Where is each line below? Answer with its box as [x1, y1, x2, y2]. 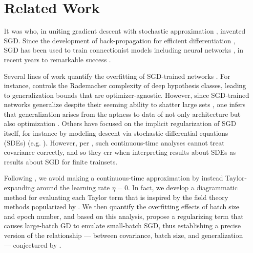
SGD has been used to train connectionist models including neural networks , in [4, 45, 244, 55]
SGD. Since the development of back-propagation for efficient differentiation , [4, 35, 235, 45]
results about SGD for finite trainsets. [4, 156, 118, 166]
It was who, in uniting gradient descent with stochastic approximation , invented [4, 26, 246, 36]
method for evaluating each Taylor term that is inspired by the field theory [4, 192, 229, 202]
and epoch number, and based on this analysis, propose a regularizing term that [4, 211, 244, 221]
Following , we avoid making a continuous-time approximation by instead [4, 173, 223, 183]
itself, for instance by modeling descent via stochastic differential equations [4, 128, 228, 138]
